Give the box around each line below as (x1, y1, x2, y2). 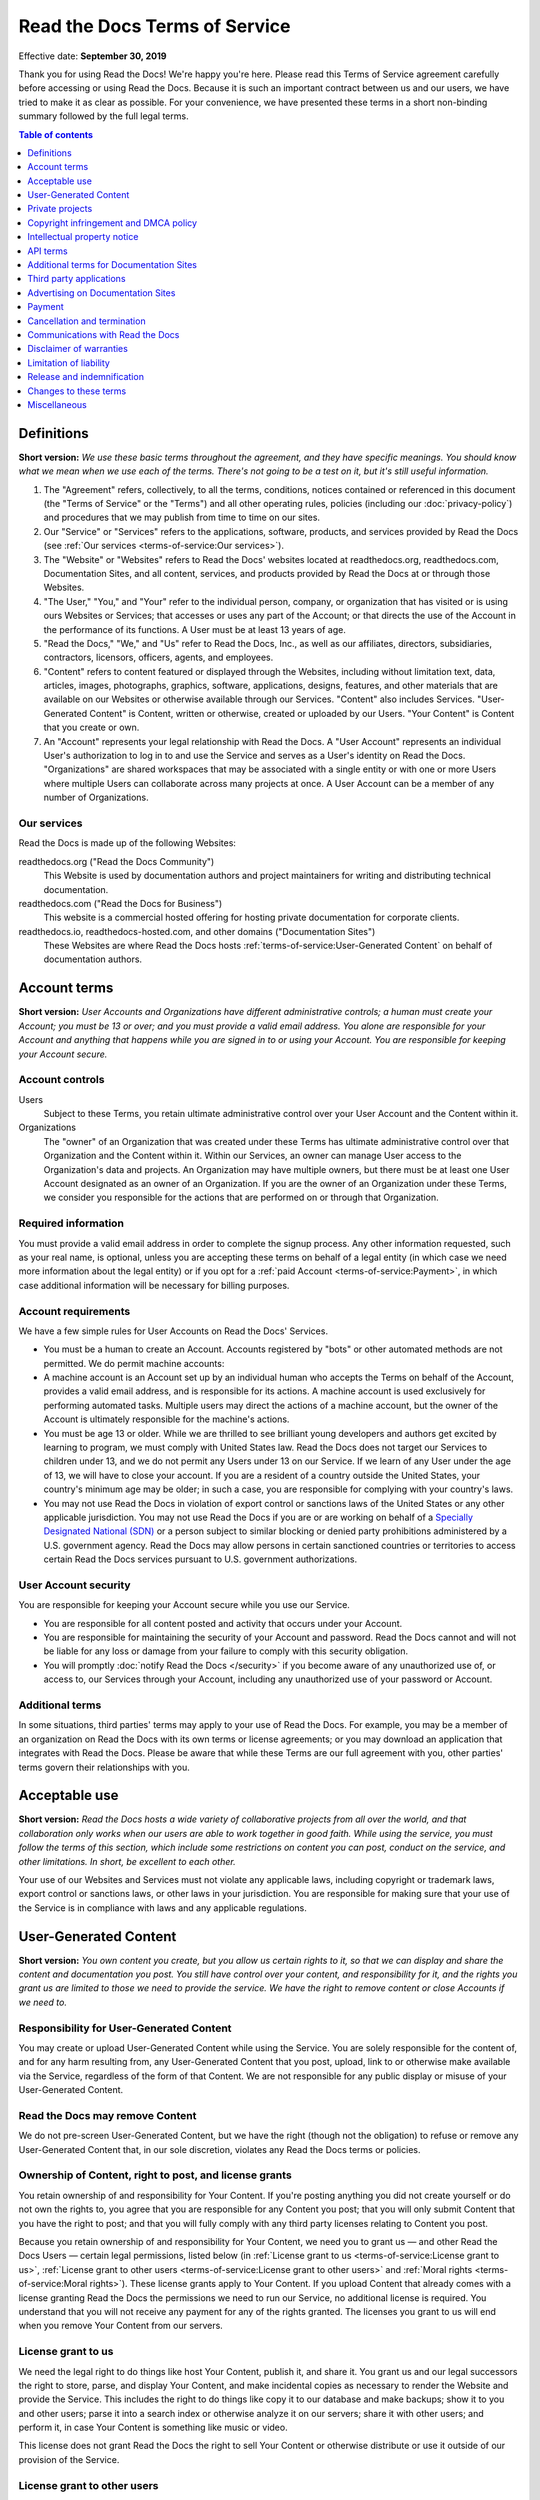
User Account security (18, 1578, 131, 1592)
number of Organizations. (43, 791, 149, 804)
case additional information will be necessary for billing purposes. (18, 1279, 290, 1291)
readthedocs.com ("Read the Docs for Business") (18, 897, 223, 909)
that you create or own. (43, 721, 140, 734)
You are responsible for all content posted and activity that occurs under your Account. (43, 1617, 403, 1629)
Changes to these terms (27, 385, 127, 397)
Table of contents (18, 128, 94, 140)
